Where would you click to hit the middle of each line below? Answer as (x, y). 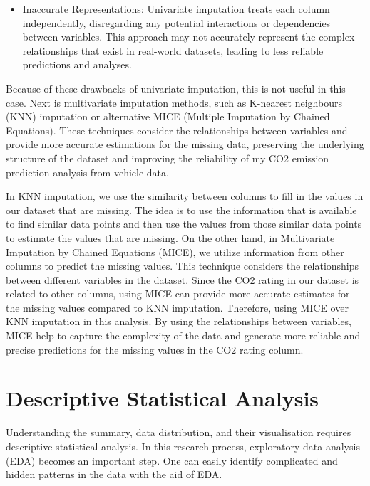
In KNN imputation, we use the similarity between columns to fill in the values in (185, 196)
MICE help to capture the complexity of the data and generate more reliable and (183, 336)
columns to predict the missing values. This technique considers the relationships (183, 266)
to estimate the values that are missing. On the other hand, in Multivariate (170, 237)
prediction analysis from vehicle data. (87, 172)
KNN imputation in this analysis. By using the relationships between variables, (179, 321)
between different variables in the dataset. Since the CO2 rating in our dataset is (183, 279)
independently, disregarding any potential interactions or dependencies (176, 22)
